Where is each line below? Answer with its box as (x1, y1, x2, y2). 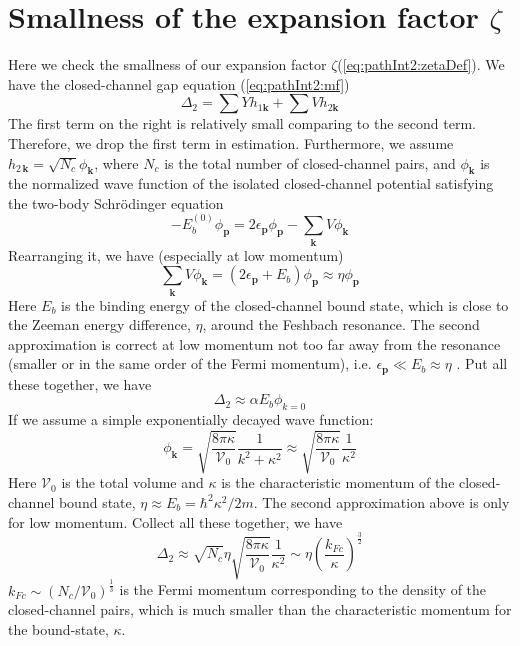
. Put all (456, 353, 508, 374)
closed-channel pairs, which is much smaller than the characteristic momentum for (8, 599, 512, 620)
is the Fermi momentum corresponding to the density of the (119, 579, 487, 600)
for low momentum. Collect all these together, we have (8, 511, 343, 532)
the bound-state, (8, 618, 109, 639)
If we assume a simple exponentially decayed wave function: (8, 409, 374, 430)
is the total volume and (61, 472, 204, 493)
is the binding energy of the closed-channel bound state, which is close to (61, 294, 509, 315)
